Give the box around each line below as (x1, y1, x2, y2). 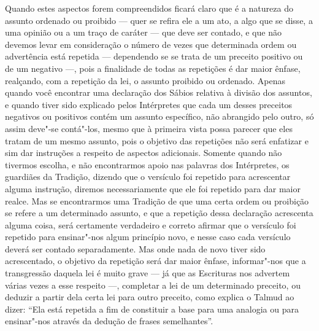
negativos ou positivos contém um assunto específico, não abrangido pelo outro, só (5, 110, 314, 123)
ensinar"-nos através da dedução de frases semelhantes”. (5, 314, 213, 327)
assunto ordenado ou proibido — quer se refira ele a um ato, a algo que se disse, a (5, 14, 313, 26)
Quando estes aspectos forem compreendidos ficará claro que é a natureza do (5, 2, 293, 14)
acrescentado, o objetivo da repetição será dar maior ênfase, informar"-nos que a (5, 254, 306, 267)
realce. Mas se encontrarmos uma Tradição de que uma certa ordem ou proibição (5, 194, 309, 207)
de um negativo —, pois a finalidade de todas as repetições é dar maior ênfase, (5, 61, 301, 74)
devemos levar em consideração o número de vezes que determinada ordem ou (5, 37, 297, 50)
